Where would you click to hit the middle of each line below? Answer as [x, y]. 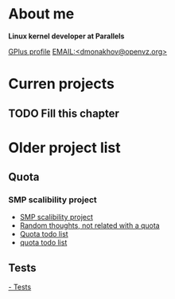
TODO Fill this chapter [64, 113]
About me [41, 14]
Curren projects [62, 84]
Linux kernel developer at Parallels [66, 36]
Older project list [64, 148]
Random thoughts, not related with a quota [90, 225]
